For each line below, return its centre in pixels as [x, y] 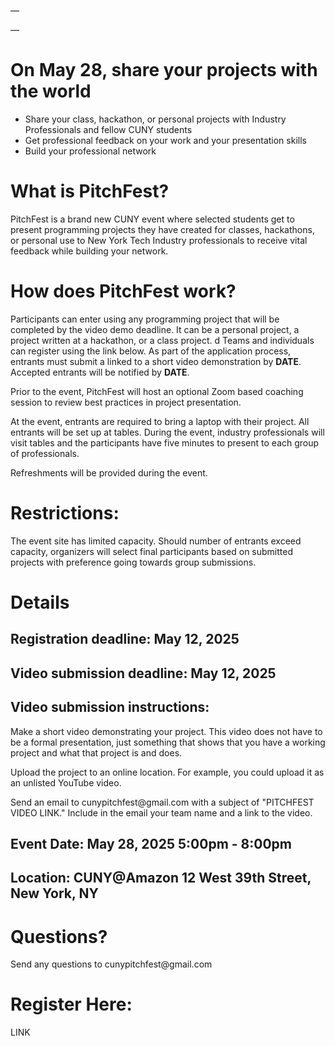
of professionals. [45, 453]
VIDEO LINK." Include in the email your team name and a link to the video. [161, 812]
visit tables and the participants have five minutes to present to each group [165, 442]
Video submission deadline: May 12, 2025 [143, 673]
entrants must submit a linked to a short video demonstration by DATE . [156, 361]
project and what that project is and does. [96, 752]
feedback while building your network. [89, 251]
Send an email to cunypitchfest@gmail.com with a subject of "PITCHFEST [162, 802]
